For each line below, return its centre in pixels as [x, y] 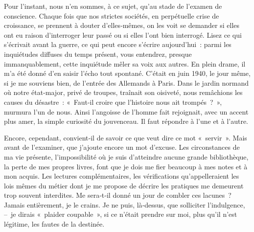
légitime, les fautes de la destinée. [54, 224]
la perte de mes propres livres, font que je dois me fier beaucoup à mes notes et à [126, 166]
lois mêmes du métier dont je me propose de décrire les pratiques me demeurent [124, 185]
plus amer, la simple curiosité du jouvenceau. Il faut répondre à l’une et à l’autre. [126, 121]
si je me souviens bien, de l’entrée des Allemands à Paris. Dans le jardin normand [127, 82]
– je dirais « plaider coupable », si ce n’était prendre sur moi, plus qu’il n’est [121, 214]
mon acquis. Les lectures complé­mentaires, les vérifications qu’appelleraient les [122, 176]
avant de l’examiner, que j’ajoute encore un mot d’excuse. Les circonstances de [122, 147]
